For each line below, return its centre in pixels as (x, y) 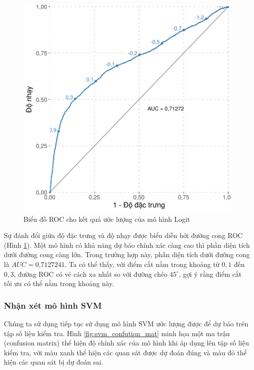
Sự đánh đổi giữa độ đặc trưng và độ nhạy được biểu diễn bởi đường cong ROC (123, 235)
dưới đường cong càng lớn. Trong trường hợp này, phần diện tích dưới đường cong (127, 254)
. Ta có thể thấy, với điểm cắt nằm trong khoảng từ (142, 264)
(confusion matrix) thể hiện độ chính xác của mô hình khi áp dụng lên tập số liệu (127, 343)
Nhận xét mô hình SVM (53, 305)
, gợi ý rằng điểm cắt (210, 274)
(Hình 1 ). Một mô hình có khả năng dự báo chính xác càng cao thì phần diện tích (127, 245)
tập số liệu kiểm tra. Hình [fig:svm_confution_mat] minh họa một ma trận (117, 333)
